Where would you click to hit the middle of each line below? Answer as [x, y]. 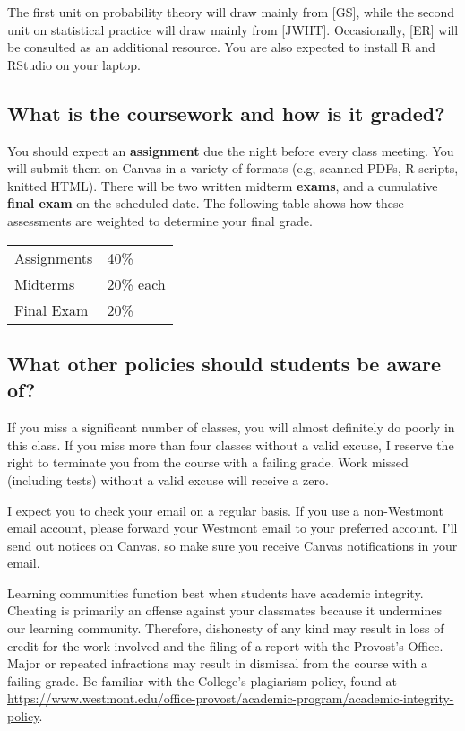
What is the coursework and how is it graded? [226, 113]
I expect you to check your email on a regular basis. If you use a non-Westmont [225, 510]
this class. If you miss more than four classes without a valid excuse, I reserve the [231, 444]
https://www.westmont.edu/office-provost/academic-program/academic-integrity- [231, 698]
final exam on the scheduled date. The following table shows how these [206, 203]
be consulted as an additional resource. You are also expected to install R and [221, 47]
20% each [136, 283]
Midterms [45, 283]
